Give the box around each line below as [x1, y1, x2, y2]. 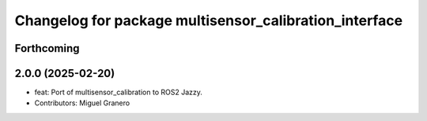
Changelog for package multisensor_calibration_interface [14, 12, 403, 29]
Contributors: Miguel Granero [34, 98, 130, 108]
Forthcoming [14, 42, 80, 55]
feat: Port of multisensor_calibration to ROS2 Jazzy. [34, 87, 203, 97]
